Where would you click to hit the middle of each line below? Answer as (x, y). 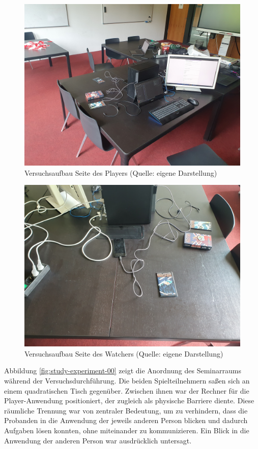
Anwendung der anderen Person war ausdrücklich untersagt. (98, 440)
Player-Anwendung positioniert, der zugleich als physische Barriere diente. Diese (129, 400)
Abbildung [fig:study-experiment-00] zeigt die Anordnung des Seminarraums (123, 371)
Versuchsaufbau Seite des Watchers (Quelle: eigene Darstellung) (124, 353)
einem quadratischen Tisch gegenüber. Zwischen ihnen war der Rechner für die (127, 390)
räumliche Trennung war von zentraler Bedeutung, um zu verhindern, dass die (126, 410)
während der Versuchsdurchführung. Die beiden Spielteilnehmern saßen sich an (127, 380)
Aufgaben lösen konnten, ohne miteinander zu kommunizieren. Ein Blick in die (127, 430)
